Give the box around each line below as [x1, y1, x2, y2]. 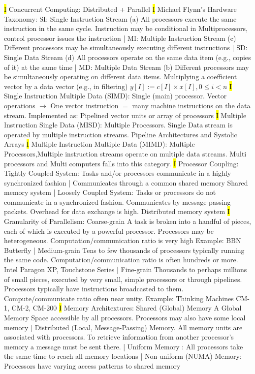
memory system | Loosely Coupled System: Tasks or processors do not [4, 187, 216, 197]
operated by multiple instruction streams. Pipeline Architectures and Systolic [4, 129, 237, 139]
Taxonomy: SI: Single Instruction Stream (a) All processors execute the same [4, 13, 237, 24]
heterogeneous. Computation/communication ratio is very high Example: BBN [4, 235, 241, 246]
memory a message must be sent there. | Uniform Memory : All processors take [4, 341, 243, 351]
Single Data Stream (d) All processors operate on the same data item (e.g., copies [4, 52, 251, 62]
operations [4, 100, 35, 110]
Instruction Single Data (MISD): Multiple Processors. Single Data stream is [4, 120, 233, 130]
